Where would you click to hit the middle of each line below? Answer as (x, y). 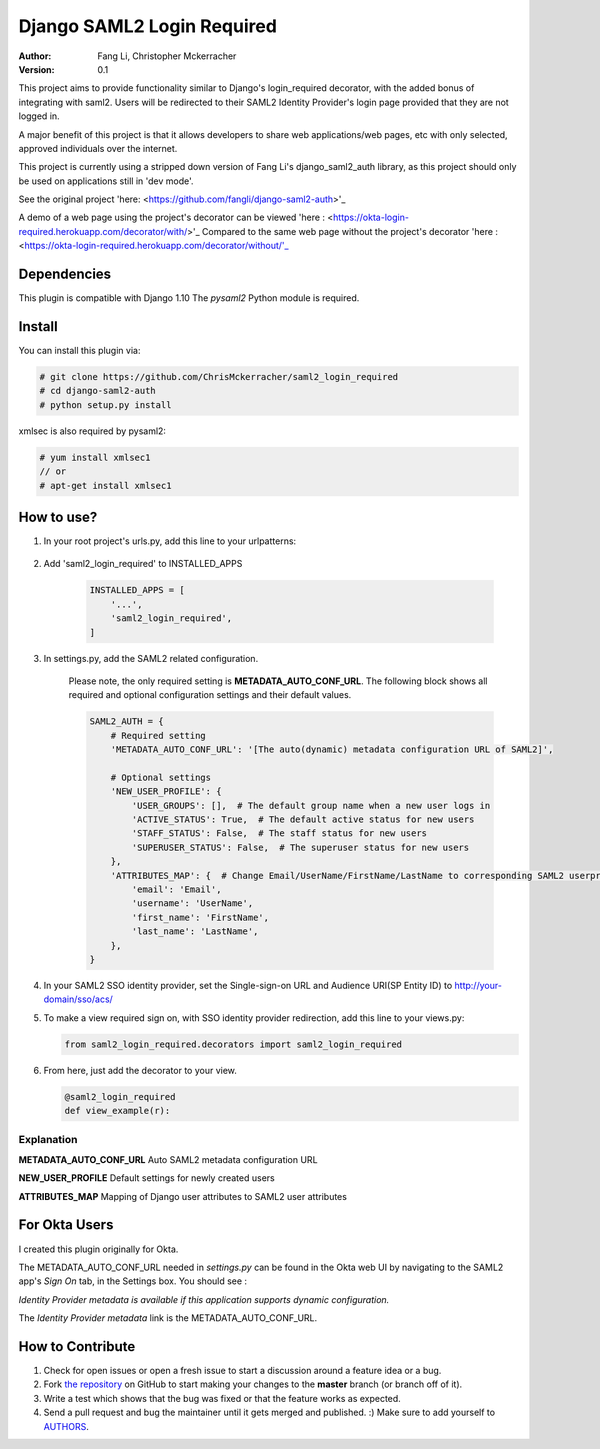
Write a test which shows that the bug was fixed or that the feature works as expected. (222, 1398)
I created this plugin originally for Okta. (98, 1249)
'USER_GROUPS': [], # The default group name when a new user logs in (311, 805)
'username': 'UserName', (192, 903)
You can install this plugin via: (79, 351)
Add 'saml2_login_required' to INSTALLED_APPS (143, 564)
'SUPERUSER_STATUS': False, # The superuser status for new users (300, 847)
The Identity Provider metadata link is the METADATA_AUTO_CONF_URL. (168, 1318)
